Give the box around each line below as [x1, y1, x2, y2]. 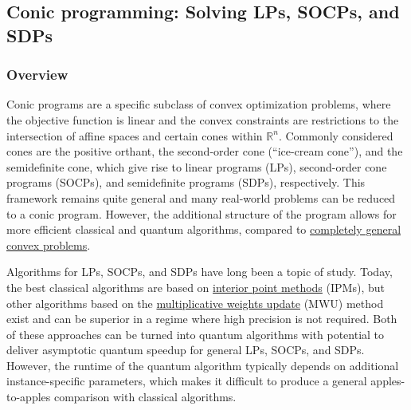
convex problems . [6, 236, 91, 253]
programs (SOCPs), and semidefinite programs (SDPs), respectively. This [6, 174, 366, 191]
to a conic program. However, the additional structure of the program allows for [6, 205, 397, 222]
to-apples [6, 388, 51, 405]
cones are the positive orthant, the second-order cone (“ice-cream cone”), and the [6, 143, 403, 160]
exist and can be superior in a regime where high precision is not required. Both [6, 310, 397, 327]
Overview [6, 65, 68, 85]
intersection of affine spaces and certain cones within [6, 127, 263, 144]
